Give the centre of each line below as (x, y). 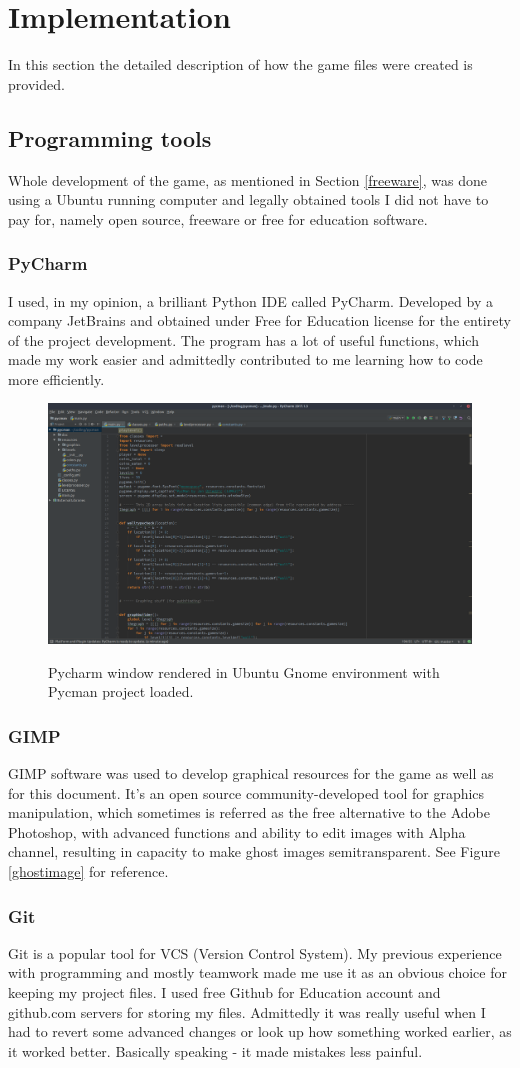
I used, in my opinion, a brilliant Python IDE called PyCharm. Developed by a (250, 300)
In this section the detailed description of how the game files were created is (240, 64)
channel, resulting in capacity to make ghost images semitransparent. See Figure (254, 851)
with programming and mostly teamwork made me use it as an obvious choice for (257, 972)
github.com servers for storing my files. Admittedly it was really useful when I (247, 1011)
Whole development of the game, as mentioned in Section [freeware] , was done (247, 179)
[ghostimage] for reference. (88, 871)
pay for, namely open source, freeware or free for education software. (218, 218)
